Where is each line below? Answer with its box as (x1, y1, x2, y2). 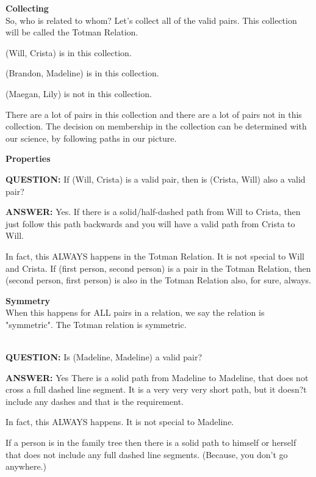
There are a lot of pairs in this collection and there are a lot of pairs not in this (5, 107, 302, 120)
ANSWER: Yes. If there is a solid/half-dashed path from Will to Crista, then (5, 205, 301, 218)
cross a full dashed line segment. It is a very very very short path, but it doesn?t (5, 383, 307, 396)
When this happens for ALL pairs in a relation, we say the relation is (5, 306, 265, 319)
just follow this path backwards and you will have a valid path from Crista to (5, 217, 295, 230)
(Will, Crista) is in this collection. (5, 46, 132, 59)
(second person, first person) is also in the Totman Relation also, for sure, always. (5, 274, 311, 286)
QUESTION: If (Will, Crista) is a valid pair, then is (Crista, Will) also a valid (5, 172, 306, 185)
